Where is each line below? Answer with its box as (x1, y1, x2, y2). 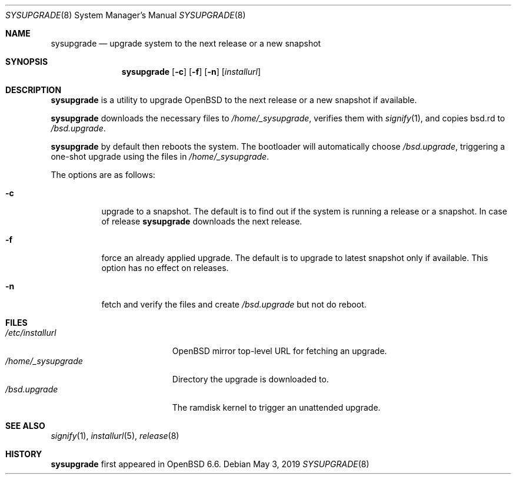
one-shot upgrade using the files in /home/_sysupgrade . (51, 151, 269, 161)
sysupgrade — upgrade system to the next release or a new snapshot (51, 38, 321, 48)
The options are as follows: (51, 170, 155, 180)
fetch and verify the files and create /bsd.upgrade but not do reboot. (101, 299, 367, 309)
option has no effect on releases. (101, 263, 229, 273)
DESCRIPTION (5, 85, 62, 95)
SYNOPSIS (5, 57, 48, 67)
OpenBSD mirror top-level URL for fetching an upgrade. (172, 346, 387, 356)
